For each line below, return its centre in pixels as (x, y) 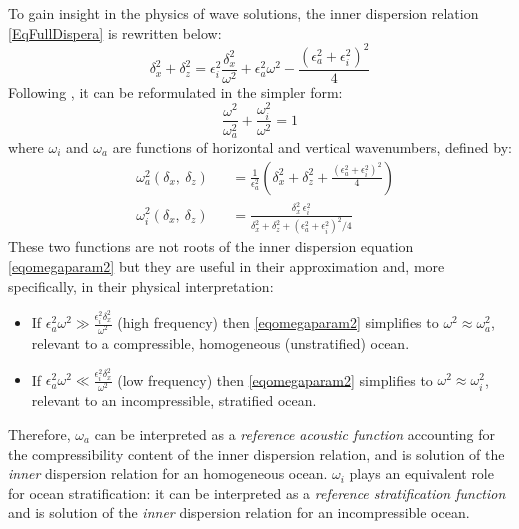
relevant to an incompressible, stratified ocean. (174, 400)
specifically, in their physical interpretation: (141, 285)
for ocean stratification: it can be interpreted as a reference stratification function (257, 492)
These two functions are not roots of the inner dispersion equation (211, 246)
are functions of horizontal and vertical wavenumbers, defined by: (312, 147)
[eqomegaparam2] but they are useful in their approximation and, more (226, 266)
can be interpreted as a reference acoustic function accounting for (294, 433)
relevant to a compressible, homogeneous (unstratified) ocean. (220, 343)
